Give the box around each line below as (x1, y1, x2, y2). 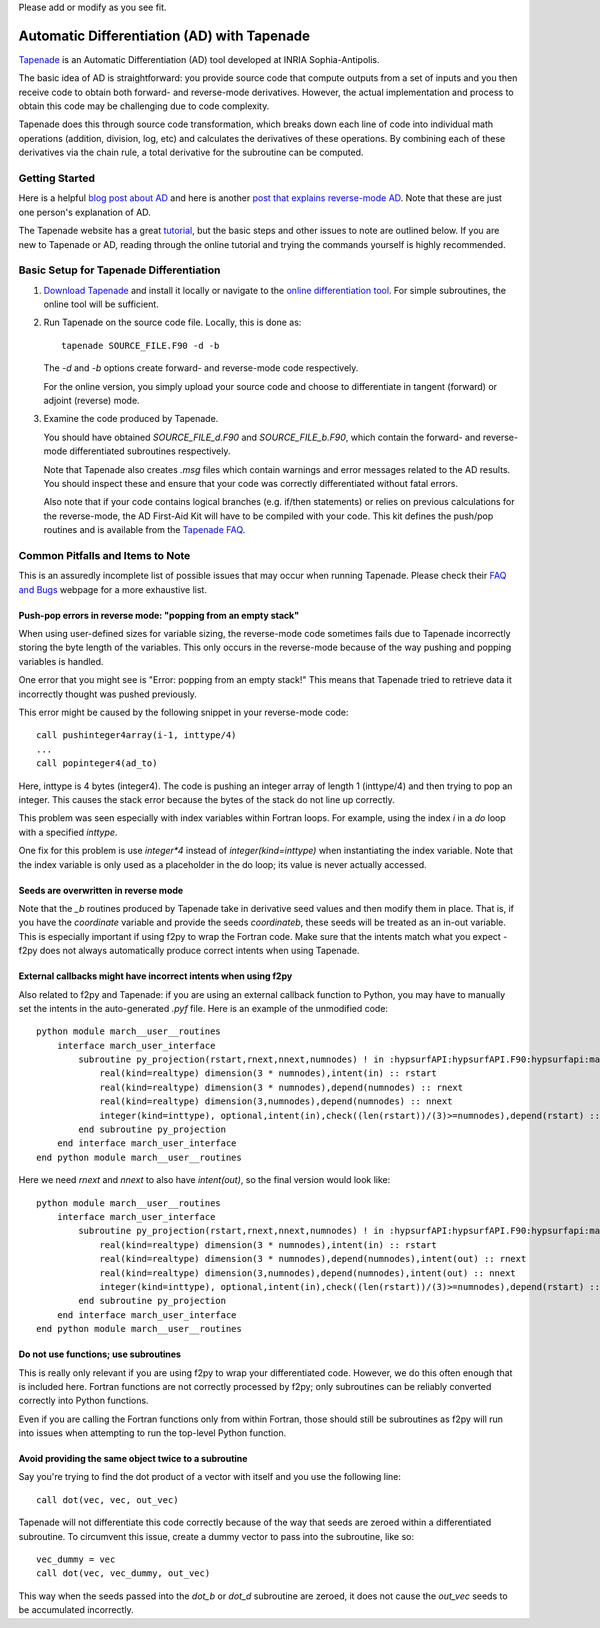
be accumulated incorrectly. (18, 1604, 134, 1616)
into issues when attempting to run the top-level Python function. (18, 1427, 287, 1439)
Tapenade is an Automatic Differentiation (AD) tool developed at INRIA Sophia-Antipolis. (18, 53, 380, 65)
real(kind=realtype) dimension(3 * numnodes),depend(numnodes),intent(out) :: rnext (99, 1253, 527, 1265)
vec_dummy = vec (36, 1554, 116, 1565)
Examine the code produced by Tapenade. (43, 413, 219, 425)
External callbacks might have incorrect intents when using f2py (18, 970, 293, 982)
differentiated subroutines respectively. (69, 445, 231, 457)
